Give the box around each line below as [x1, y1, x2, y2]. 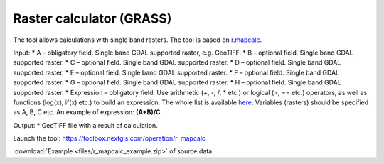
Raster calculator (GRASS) [13, 11, 172, 26]
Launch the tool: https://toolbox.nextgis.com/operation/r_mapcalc [13, 134, 206, 143]
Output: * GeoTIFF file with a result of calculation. [13, 121, 158, 129]
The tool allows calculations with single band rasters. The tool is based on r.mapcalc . [13, 35, 262, 44]
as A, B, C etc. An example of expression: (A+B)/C [13, 108, 161, 116]
